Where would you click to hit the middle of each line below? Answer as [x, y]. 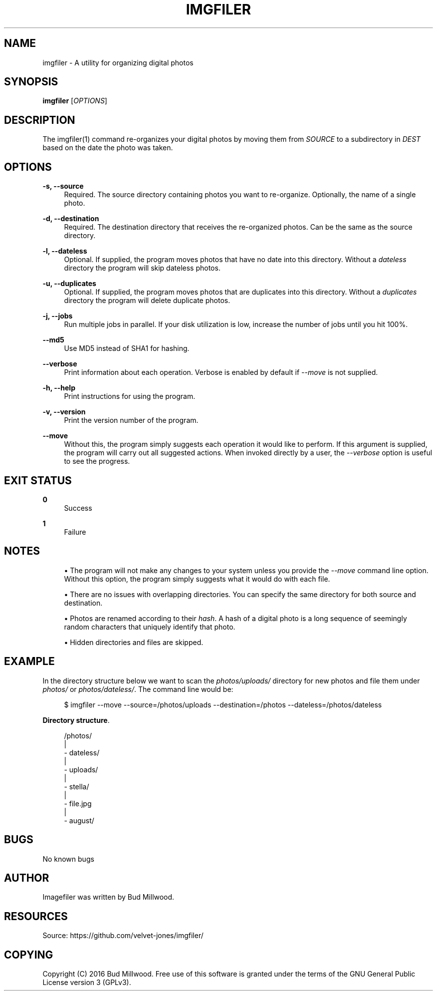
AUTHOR [27, 878]
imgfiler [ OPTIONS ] [75, 101]
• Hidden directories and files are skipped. [134, 642]
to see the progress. [97, 461]
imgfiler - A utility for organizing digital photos [118, 62]
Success [78, 508]
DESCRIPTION [40, 120]
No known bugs [68, 859]
